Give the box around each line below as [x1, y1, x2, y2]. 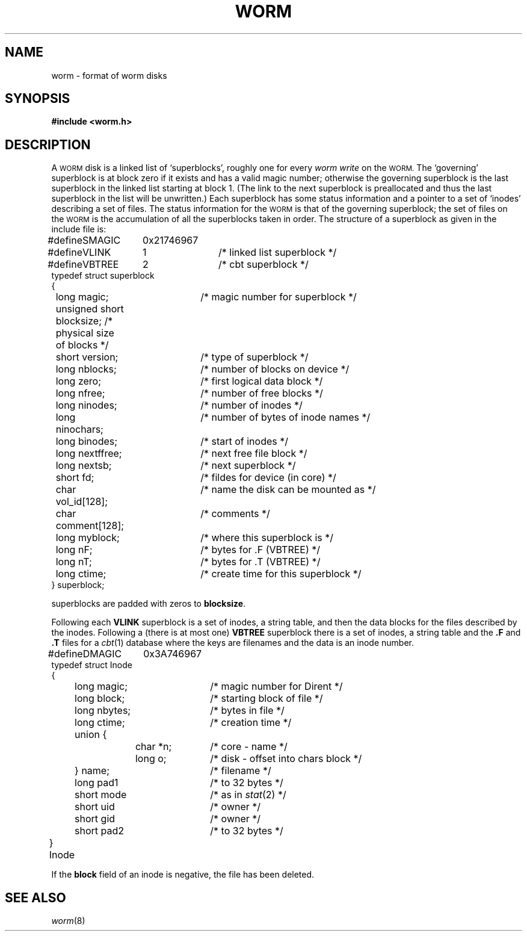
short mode [75, 789, 127, 801]
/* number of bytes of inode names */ [200, 411, 371, 424]
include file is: [51, 224, 106, 235]
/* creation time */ [210, 716, 292, 729]
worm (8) [51, 916, 85, 926]
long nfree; [55, 387, 105, 400]
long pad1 [75, 776, 119, 789]
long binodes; [55, 435, 118, 448]
